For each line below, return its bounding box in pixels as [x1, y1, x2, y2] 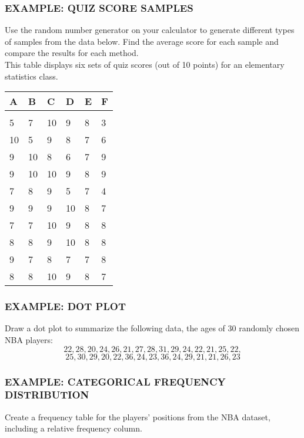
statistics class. [5, 70, 58, 82]
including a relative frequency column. [5, 422, 142, 434]
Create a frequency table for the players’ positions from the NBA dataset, [5, 410, 270, 423]
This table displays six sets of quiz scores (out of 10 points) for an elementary [5, 58, 285, 70]
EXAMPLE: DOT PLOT [5, 299, 126, 314]
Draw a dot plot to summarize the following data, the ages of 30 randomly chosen [5, 322, 300, 334]
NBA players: [5, 334, 53, 345]
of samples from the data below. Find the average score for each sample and [5, 35, 279, 47]
